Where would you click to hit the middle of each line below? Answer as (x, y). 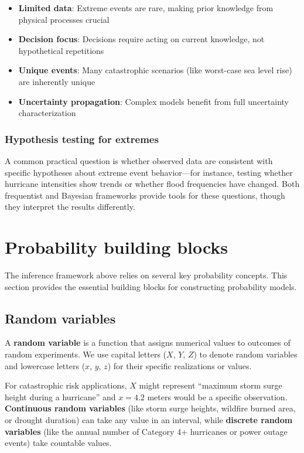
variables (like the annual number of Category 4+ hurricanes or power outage (146, 431)
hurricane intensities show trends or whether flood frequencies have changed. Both (152, 184)
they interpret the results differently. (70, 207)
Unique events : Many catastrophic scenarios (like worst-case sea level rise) (155, 70)
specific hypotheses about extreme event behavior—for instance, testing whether (149, 172)
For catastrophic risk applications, (66, 385)
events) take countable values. (58, 443)
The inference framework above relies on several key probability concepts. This (146, 275)
